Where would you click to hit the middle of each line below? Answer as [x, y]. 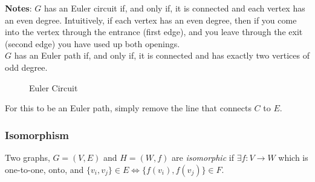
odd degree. [26, 67]
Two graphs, [28, 157]
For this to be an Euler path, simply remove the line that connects [128, 108]
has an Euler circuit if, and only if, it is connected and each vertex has [174, 8]
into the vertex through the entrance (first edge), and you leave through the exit [154, 32]
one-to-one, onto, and [44, 169]
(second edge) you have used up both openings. [93, 43]
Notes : [18, 8]
